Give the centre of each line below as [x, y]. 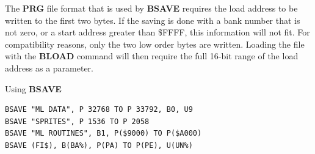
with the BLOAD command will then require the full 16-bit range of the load [152, 56]
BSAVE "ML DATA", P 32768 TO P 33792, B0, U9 [99, 110]
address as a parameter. [49, 68]
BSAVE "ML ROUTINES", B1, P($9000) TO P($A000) [103, 134]
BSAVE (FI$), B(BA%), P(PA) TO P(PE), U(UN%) [99, 145]
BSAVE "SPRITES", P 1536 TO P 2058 [77, 121]
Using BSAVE [33, 88]
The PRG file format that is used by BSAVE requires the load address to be [151, 8]
